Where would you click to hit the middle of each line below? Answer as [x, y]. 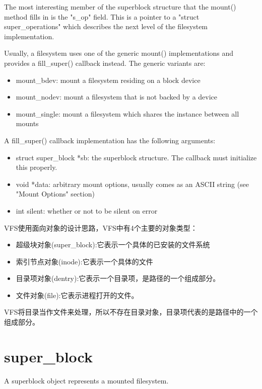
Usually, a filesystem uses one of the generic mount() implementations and [119, 53]
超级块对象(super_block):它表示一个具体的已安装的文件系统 [113, 245]
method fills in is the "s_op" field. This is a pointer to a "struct [102, 16]
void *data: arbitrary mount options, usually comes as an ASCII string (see [133, 184]
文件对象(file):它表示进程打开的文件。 [77, 295]
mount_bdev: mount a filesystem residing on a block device [108, 80]
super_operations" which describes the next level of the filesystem [106, 26]
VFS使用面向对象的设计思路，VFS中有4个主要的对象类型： [101, 227]
